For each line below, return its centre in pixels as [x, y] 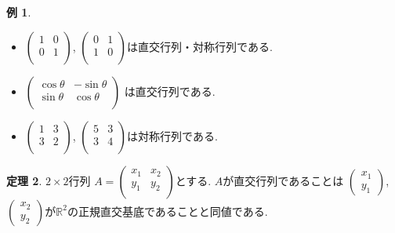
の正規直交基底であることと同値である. [168, 211]
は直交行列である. [170, 91]
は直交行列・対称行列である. [200, 46]
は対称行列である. [172, 135]
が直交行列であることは [283, 180]
